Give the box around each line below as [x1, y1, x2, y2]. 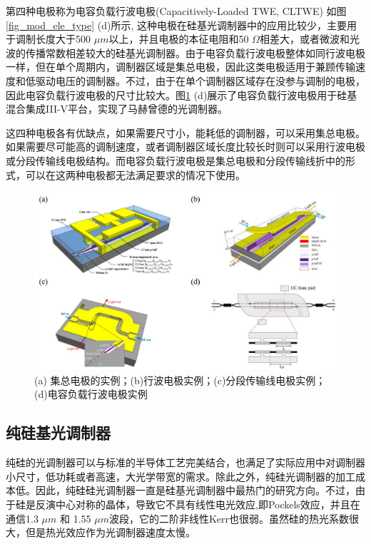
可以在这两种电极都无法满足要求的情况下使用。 [25, 167, 245, 182]
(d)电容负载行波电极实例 [34, 386, 148, 401]
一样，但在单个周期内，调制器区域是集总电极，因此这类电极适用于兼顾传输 [6, 59, 355, 74]
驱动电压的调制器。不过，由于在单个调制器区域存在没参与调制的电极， [35, 73, 365, 88]
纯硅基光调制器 [6, 421, 111, 443]
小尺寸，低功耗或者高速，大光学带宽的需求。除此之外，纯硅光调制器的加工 [6, 468, 355, 483]
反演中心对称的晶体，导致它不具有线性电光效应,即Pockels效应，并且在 [35, 496, 360, 511]
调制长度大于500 [15, 31, 91, 46]
